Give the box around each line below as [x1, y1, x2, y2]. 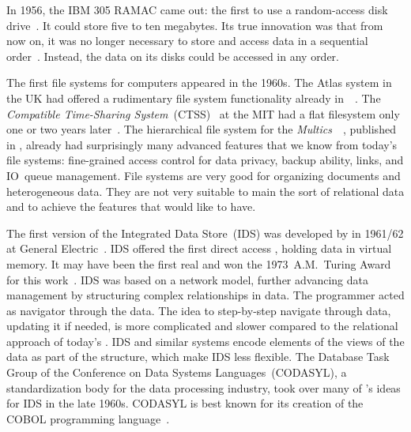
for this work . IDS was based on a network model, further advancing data [6, 271, 368, 287]
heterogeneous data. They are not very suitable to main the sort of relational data [6, 182, 405, 199]
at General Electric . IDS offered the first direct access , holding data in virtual [6, 240, 392, 257]
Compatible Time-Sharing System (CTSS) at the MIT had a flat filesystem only [6, 105, 400, 122]
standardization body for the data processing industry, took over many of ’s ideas [6, 379, 401, 396]
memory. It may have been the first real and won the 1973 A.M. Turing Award [6, 255, 391, 272]
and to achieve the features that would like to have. [6, 198, 256, 215]
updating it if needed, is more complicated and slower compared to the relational [6, 317, 398, 334]
